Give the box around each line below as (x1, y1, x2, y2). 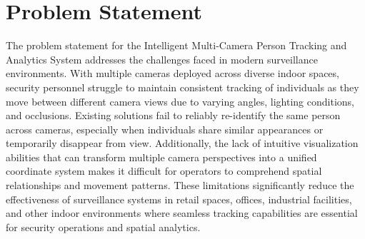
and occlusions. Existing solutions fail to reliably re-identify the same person (6, 108, 341, 123)
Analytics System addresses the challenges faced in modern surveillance (6, 51, 318, 66)
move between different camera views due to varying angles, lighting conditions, (6, 93, 354, 108)
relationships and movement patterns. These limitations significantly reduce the (6, 178, 354, 193)
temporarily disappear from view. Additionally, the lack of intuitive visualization (6, 136, 359, 151)
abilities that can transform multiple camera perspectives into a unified (6, 149, 317, 164)
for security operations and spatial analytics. (6, 219, 201, 234)
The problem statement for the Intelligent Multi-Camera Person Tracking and (6, 38, 347, 53)
